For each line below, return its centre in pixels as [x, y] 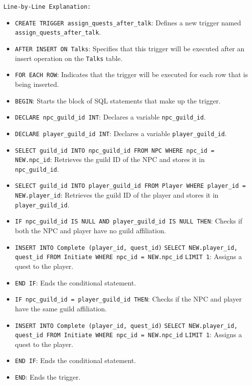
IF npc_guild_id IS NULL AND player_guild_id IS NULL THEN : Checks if [128, 221]
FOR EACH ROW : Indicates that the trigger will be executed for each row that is [131, 74]
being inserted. [37, 84]
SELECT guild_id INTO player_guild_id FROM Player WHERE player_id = [130, 186]
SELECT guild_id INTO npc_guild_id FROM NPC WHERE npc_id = [115, 151]
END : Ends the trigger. [48, 377]
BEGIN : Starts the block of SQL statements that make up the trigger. [118, 100]
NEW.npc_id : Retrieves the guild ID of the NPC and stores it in [110, 159]
